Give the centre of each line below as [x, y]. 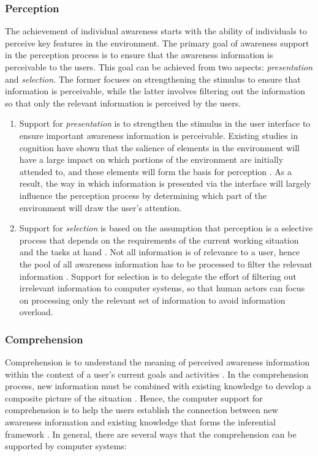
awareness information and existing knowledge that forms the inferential [140, 422]
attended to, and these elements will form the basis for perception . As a [155, 171]
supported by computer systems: [66, 446]
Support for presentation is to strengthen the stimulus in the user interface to [165, 123]
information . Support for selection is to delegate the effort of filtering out [158, 276]
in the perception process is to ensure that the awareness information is [139, 55]
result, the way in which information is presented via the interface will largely [165, 183]
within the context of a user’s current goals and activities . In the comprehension [157, 374]
